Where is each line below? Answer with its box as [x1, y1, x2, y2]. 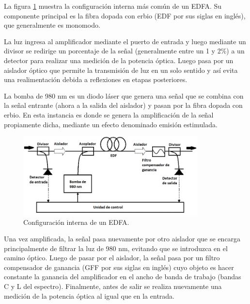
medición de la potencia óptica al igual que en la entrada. [4, 290, 174, 301]
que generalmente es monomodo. [4, 20, 100, 30]
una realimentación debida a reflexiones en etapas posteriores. [4, 74, 187, 84]
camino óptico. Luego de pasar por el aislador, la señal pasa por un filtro [4, 253, 220, 263]
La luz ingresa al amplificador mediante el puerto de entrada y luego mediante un [4, 36, 246, 46]
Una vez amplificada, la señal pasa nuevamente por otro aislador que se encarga [4, 234, 241, 244]
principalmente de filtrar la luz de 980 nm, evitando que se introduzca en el [4, 243, 228, 253]
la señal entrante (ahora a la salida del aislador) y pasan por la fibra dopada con [4, 100, 243, 110]
